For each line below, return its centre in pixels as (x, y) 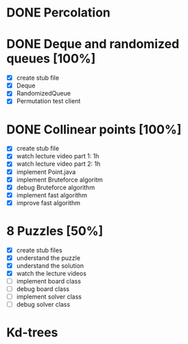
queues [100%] (51, 59)
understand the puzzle (48, 258)
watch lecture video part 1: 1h (58, 156)
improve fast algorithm (48, 203)
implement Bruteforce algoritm (60, 180)
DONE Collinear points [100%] (94, 129)
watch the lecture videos (51, 273)
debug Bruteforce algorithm (56, 187)
